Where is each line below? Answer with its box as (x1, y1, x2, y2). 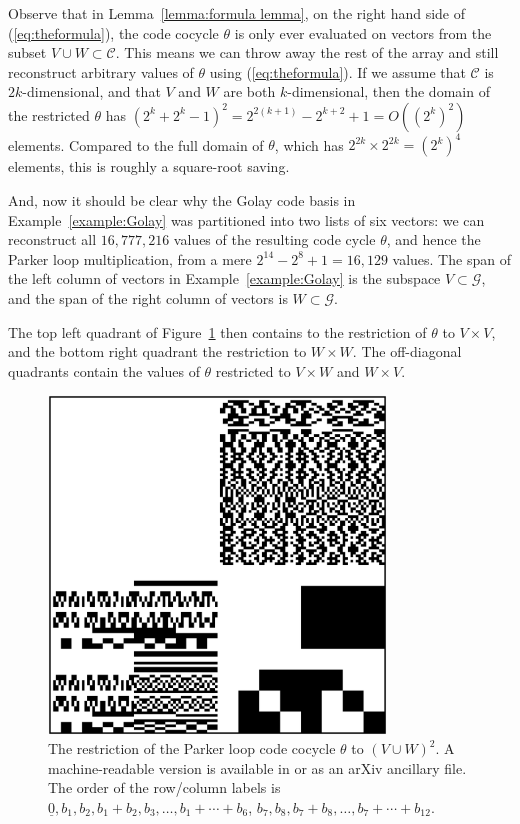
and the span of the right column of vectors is (8, 288, 288, 309)
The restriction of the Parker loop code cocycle (48, 738, 336, 759)
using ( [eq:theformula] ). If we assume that (209, 61, 466, 82)
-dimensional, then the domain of (287, 81, 490, 102)
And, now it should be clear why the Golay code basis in (8, 190, 356, 211)
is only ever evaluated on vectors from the (234, 22, 492, 43)
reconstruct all (8, 229, 97, 250)
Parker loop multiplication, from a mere (8, 248, 252, 269)
